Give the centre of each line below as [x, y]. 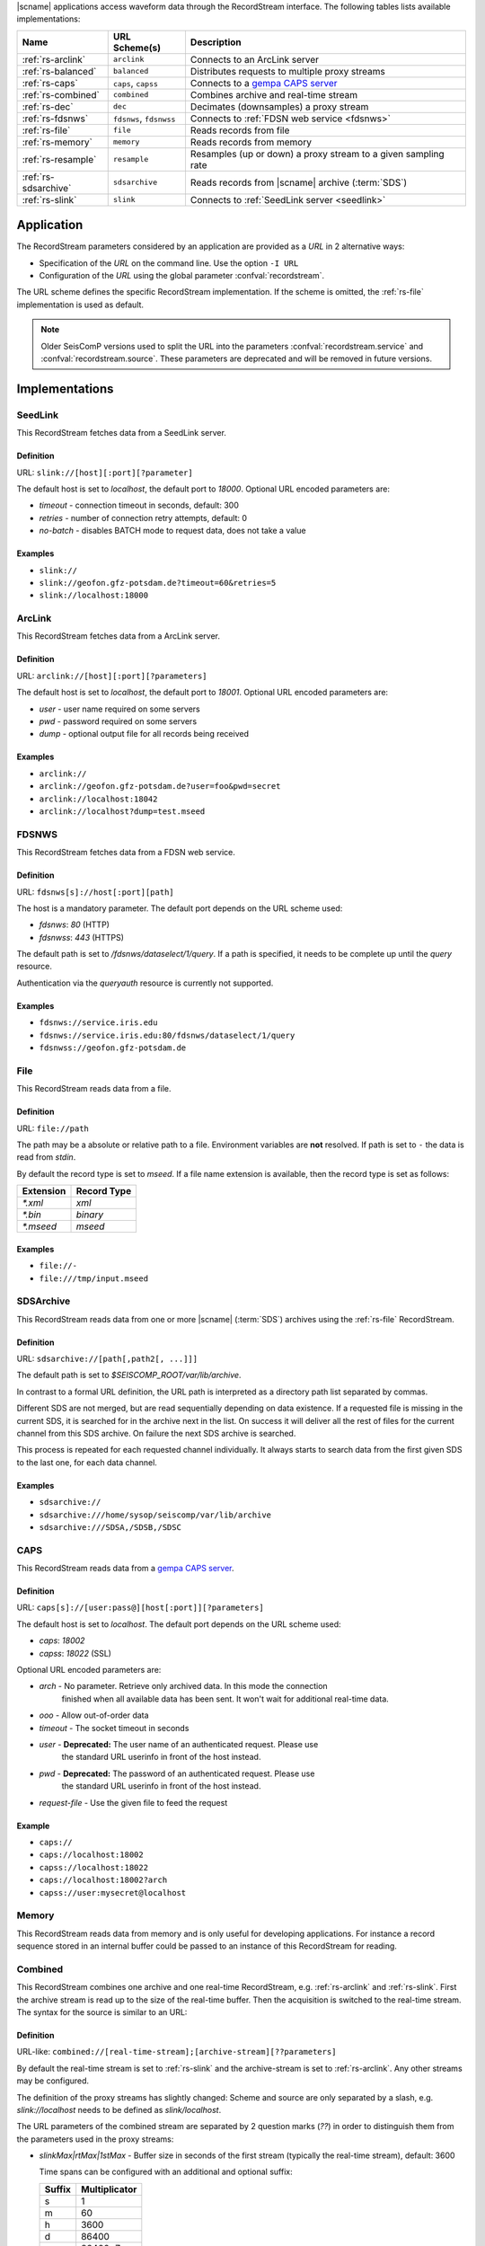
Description [216, 42]
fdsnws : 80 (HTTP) [74, 924]
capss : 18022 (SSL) [75, 1653]
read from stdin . [46, 1157]
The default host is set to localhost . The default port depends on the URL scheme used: [179, 1624]
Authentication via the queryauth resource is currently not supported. [145, 983]
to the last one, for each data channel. [87, 1462]
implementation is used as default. [80, 305]
